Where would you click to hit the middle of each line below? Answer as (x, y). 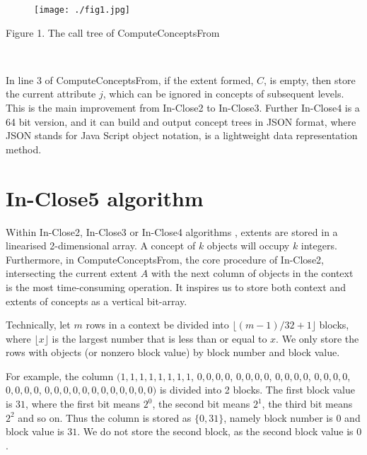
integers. (319, 246)
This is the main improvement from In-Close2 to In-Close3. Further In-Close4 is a (183, 108)
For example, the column (60, 376)
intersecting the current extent (72, 273)
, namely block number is (278, 417)
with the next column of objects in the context (252, 273)
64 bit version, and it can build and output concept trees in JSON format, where (181, 121)
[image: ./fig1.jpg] (82, 10)
